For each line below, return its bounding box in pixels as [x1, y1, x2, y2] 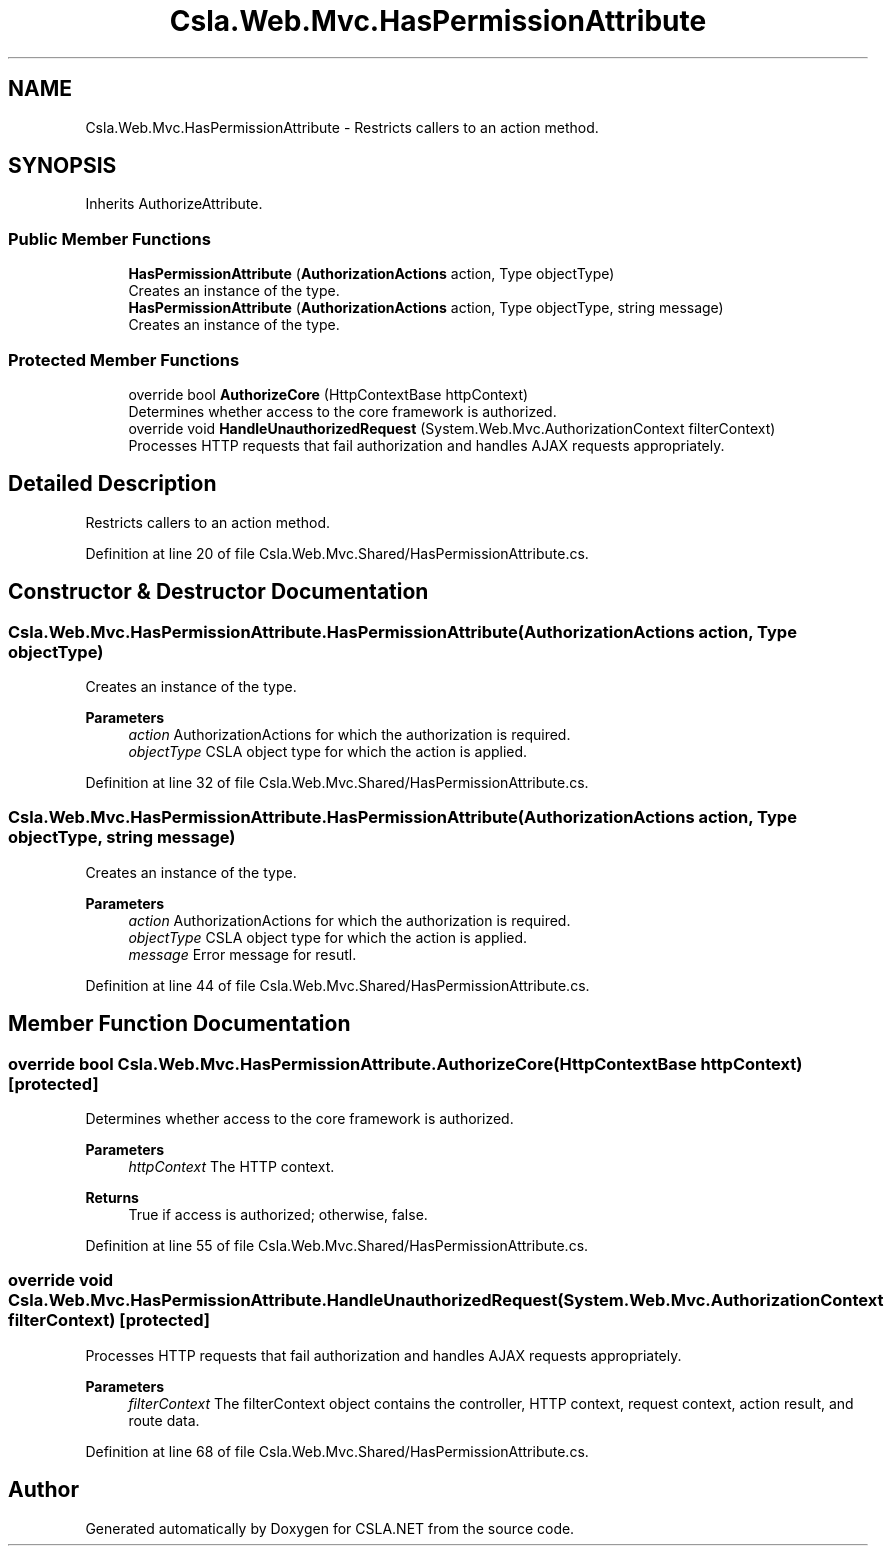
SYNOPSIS [8, 153, 117, 179]
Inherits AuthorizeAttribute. [85, 195, 263, 213]
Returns [85, 1188, 139, 1206]
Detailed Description [8, 471, 217, 497]
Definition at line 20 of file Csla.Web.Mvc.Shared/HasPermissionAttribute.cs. [85, 544, 589, 562]
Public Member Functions [8, 228, 211, 249]
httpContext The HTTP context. [128, 1157, 335, 1175]
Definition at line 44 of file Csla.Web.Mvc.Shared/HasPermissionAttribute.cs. [85, 976, 590, 994]
